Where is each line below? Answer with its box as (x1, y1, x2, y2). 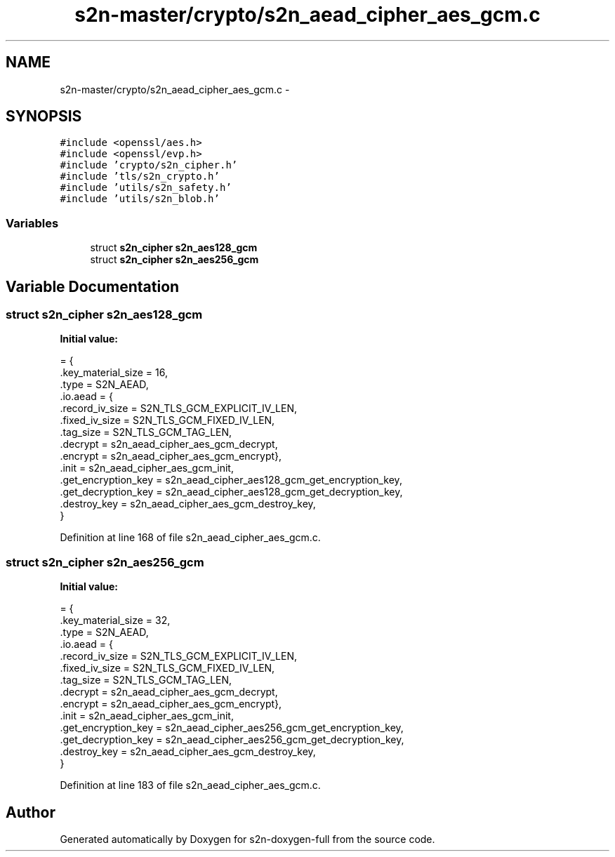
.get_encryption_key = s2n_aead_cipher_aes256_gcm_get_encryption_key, (60, 722, 404, 734)
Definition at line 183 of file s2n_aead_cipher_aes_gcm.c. (60, 779, 321, 792)
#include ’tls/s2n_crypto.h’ (60, 171, 220, 182)
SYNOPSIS (6, 107, 82, 126)
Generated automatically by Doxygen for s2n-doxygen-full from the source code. (60, 833, 435, 845)
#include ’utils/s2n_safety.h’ (60, 182, 232, 194)
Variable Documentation (6, 277, 180, 295)
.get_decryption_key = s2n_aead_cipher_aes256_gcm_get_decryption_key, (60, 733, 404, 746)
